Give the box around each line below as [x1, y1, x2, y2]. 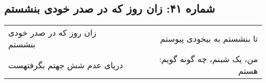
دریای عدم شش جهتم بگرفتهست [8, 59, 123, 71]
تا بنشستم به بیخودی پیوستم [160, 32, 258, 44]
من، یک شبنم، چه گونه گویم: [159, 53, 258, 65]
